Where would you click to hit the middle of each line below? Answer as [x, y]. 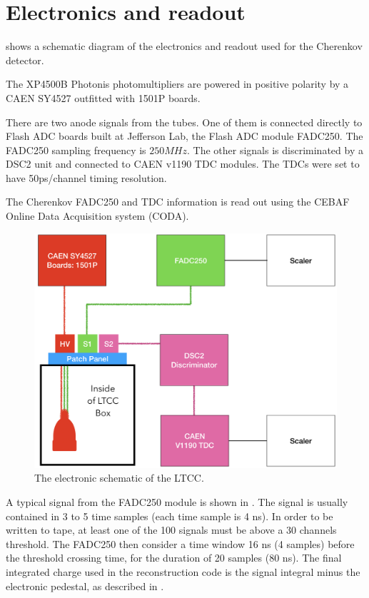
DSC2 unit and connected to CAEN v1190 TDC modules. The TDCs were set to [183, 164]
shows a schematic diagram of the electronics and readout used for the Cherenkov [184, 46]
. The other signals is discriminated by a [275, 149]
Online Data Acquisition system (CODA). [97, 216]
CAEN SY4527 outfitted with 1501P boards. [103, 97]
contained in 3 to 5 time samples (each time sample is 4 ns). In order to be [170, 516]
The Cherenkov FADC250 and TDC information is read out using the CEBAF [178, 202]
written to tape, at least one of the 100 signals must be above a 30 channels [171, 530]
